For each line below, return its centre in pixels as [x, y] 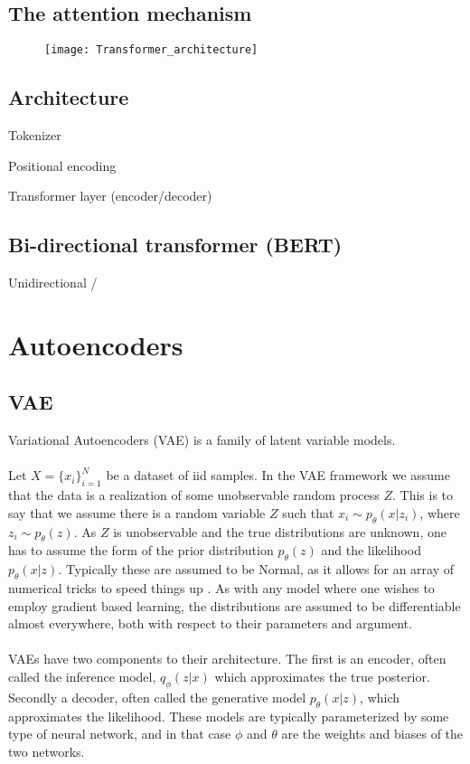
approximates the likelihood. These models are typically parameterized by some [229, 716]
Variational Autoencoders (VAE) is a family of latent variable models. [202, 440]
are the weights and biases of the [372, 734]
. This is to [423, 495]
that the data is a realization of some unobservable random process [194, 495]
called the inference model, [82, 676]
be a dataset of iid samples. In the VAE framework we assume [278, 475]
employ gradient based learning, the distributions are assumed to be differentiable [235, 605]
